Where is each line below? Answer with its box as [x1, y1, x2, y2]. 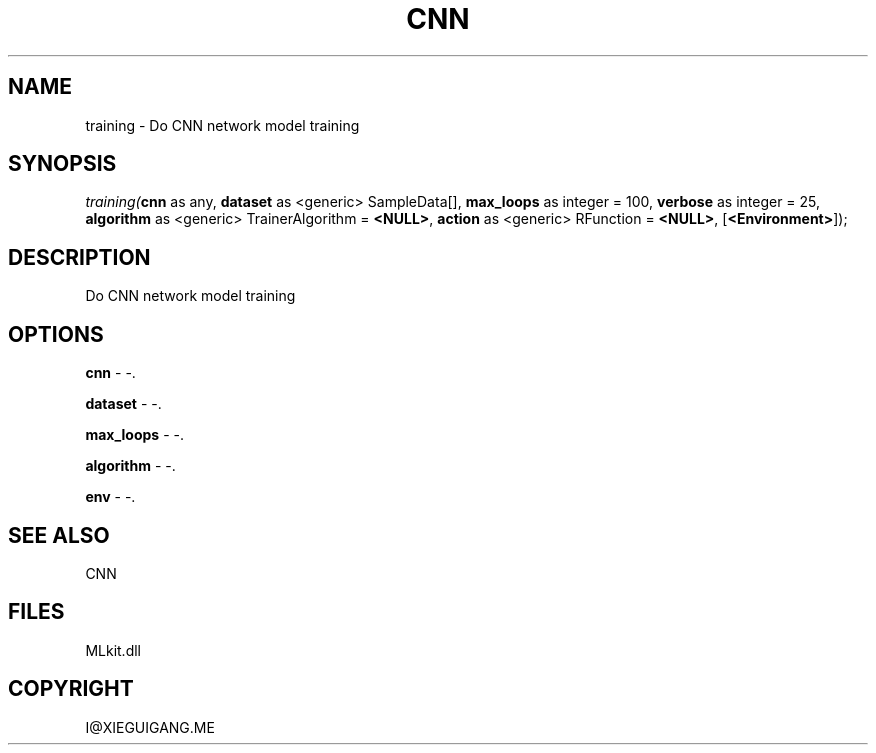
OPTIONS [8, 321, 104, 347]
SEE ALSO [8, 522, 110, 548]
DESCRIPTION [8, 244, 151, 270]
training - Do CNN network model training [85, 116, 360, 134]
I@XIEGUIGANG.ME [85, 718, 215, 736]
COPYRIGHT [8, 676, 134, 702]
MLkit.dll [85, 641, 141, 659]
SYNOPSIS [8, 151, 117, 177]
